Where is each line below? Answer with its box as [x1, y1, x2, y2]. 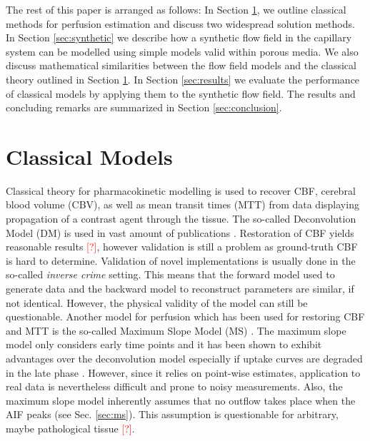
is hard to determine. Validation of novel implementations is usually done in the [6, 253, 356, 268]
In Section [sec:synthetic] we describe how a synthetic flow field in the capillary [6, 30, 352, 45]
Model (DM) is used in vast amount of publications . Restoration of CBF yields [6, 225, 354, 240]
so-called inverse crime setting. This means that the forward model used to [6, 267, 335, 282]
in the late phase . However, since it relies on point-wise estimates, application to [6, 365, 361, 380]
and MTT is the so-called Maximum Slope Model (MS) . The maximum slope [6, 323, 346, 338]
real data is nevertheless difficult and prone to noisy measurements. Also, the [6, 379, 343, 394]
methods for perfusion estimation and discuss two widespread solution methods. [6, 16, 355, 31]
